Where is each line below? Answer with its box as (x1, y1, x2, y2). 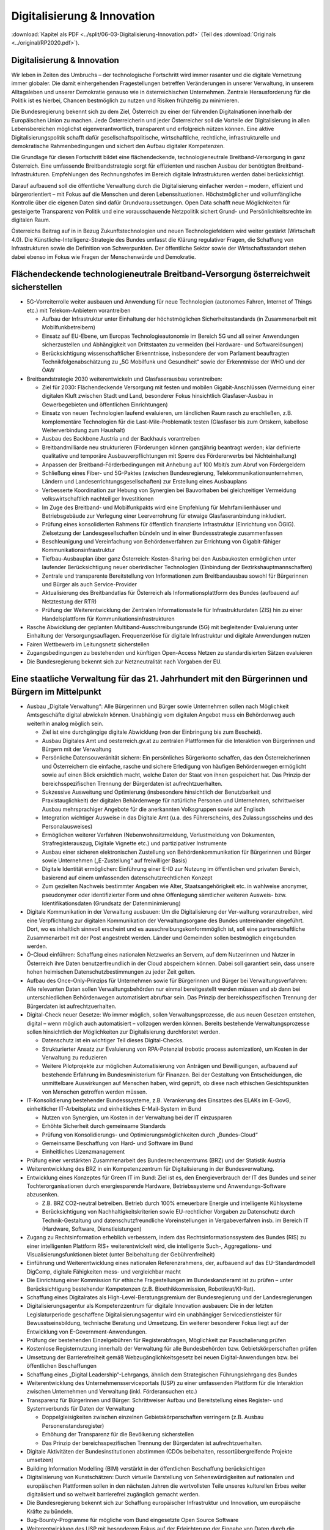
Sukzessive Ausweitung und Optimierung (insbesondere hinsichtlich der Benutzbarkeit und (42, 788, 271, 796)
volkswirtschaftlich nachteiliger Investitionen (42, 495, 154, 502)
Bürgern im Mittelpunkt (11, 686, 102, 697)
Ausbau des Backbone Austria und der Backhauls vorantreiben (42, 435, 200, 442)
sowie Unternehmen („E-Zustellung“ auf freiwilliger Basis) (42, 857, 188, 864)
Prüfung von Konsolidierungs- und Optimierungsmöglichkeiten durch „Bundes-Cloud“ (42, 1131, 258, 1138)
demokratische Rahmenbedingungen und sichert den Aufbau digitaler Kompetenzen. (11, 142, 226, 149)
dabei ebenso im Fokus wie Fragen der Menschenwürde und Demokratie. (11, 253, 196, 260)
